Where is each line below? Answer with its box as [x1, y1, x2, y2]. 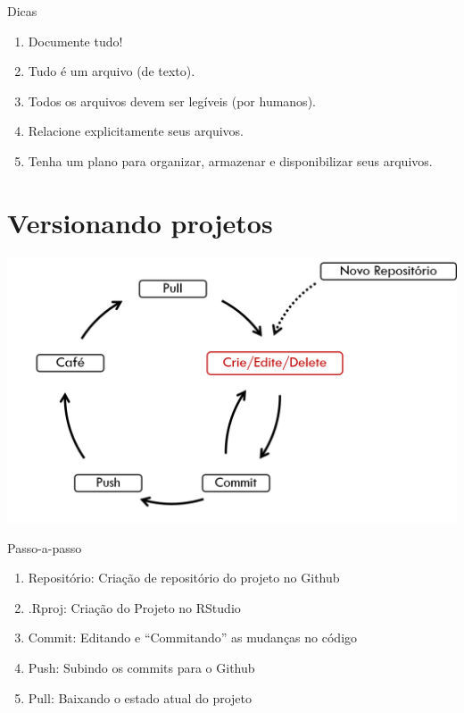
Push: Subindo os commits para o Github [28, 658, 255, 676]
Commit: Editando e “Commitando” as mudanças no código [28, 628, 358, 647]
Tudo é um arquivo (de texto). [28, 62, 195, 80]
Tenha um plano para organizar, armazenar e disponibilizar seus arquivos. [28, 151, 433, 170]
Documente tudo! [28, 31, 123, 50]
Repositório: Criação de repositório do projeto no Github [28, 568, 340, 587]
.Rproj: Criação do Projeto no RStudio [28, 598, 241, 617]
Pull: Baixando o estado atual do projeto [28, 688, 253, 707]
